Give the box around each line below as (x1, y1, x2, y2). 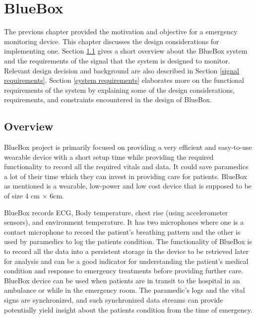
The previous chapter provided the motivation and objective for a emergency (4, 26, 238, 37)
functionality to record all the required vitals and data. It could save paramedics (4, 161, 249, 172)
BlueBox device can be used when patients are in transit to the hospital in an (4, 275, 240, 285)
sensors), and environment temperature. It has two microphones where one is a (4, 217, 244, 227)
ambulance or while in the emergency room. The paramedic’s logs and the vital (4, 285, 245, 295)
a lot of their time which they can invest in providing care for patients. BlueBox (4, 171, 247, 181)
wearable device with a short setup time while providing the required (4, 151, 214, 162)
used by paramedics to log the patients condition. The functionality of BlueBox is (4, 236, 252, 247)
